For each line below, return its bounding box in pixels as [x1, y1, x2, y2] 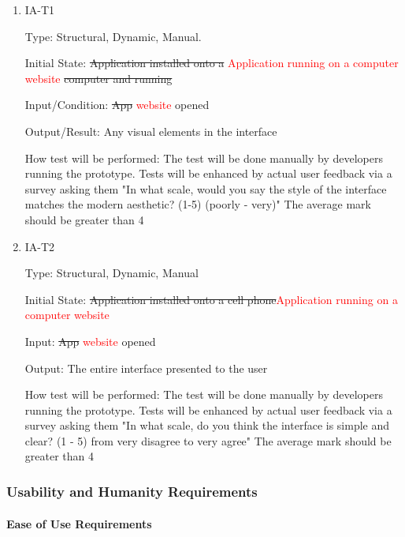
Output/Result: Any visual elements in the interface [24, 122, 277, 139]
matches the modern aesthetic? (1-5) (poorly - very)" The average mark [24, 196, 371, 212]
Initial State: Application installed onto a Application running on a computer [24, 54, 399, 71]
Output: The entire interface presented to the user [24, 359, 268, 376]
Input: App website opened [24, 332, 156, 349]
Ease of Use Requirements [6, 515, 152, 531]
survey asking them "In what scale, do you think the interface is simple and [24, 417, 390, 434]
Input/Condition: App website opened [24, 96, 210, 113]
